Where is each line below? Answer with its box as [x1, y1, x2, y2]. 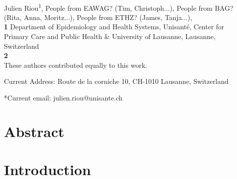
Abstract [4, 121, 65, 141]
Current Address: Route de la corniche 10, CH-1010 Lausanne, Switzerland [4, 76, 229, 86]
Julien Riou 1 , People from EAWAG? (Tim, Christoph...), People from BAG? [4, 1, 234, 13]
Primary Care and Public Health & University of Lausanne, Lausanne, [4, 31, 216, 41]
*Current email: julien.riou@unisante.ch [4, 93, 123, 102]
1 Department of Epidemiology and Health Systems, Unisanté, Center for [4, 21, 224, 32]
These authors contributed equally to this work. [4, 60, 147, 70]
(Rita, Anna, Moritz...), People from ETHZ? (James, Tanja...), [4, 12, 192, 22]
